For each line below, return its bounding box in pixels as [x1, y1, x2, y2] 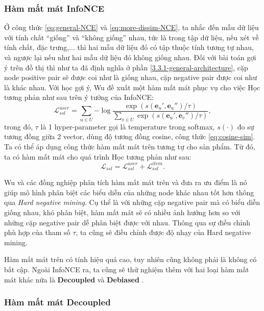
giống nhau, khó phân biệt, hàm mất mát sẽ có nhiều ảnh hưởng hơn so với [4, 206, 241, 217]
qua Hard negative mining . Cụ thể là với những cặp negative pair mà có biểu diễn [4, 197, 260, 208]
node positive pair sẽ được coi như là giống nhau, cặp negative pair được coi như [4, 72, 257, 83]
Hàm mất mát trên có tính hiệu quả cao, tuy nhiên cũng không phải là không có [4, 254, 257, 265]
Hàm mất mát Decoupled [4, 296, 111, 308]
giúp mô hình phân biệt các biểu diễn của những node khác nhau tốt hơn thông [4, 187, 254, 197]
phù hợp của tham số [4, 227, 70, 238]
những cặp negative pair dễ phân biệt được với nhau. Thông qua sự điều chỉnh [4, 217, 251, 227]
